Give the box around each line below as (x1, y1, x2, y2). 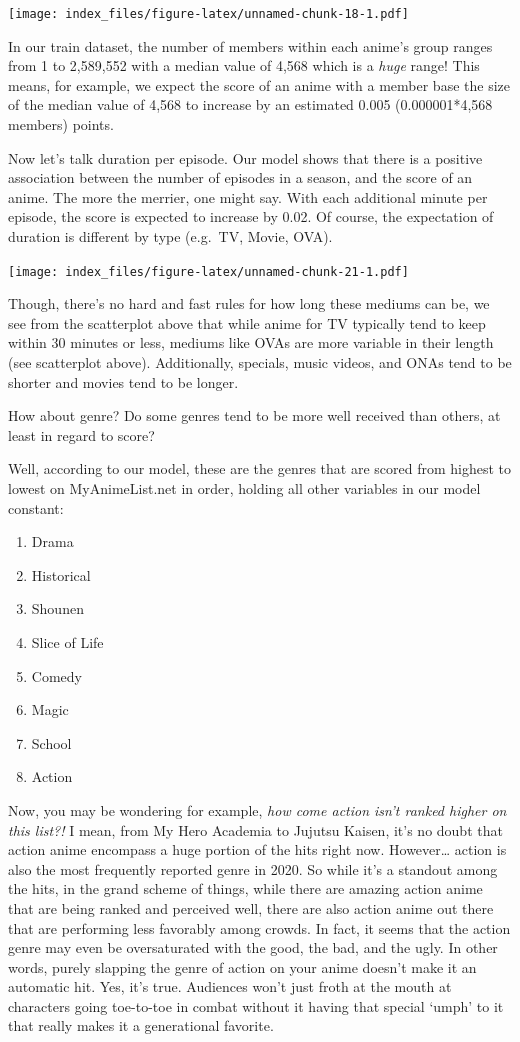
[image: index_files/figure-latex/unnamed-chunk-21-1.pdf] (8, 264, 409, 279)
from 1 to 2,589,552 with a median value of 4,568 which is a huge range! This (8, 55, 480, 76)
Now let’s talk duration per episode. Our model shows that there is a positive (8, 147, 483, 168)
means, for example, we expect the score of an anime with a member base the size (8, 74, 510, 95)
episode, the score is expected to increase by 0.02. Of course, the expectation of (8, 206, 494, 227)
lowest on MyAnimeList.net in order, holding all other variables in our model (8, 478, 481, 498)
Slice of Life (31, 631, 104, 652)
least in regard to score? (8, 424, 155, 445)
